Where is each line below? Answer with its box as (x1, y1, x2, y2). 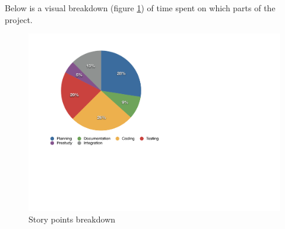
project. (5, 13, 33, 25)
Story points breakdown (28, 213, 116, 225)
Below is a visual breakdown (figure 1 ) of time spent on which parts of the (5, 2, 275, 14)
